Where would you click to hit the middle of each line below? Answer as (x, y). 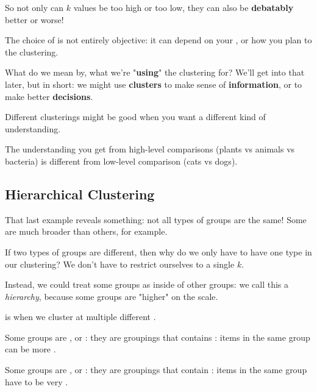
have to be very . (37, 381)
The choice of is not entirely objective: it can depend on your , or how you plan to (158, 40)
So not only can (34, 7)
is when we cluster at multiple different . (80, 317)
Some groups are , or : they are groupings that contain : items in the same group (156, 370)
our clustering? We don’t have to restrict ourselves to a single (120, 264)
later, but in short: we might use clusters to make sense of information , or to (154, 84)
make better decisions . (49, 96)
